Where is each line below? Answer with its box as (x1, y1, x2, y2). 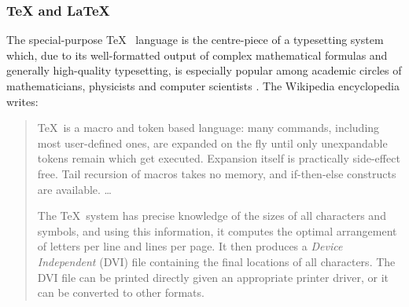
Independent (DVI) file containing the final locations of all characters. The (37, 253, 396, 269)
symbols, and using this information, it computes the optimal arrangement (37, 222, 397, 239)
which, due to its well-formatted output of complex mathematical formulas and (6, 46, 388, 63)
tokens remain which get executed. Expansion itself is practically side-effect (37, 150, 400, 166)
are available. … (37, 181, 112, 197)
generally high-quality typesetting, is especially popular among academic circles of (6, 62, 402, 79)
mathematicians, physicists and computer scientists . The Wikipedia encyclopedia (6, 78, 400, 93)
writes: (6, 93, 39, 109)
